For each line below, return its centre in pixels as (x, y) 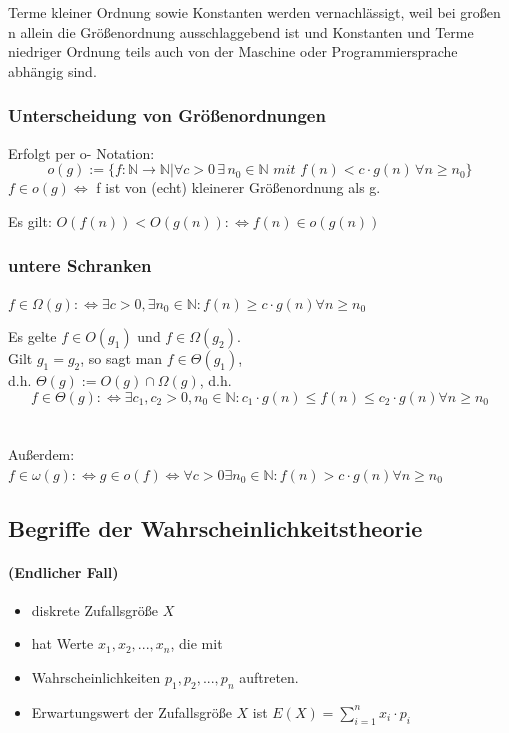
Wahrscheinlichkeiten (96, 676)
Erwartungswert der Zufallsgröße (131, 711)
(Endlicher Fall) (63, 571)
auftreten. (269, 676)
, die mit (196, 643)
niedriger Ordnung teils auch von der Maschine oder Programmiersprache (233, 51)
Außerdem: (41, 453)
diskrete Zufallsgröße (95, 609)
